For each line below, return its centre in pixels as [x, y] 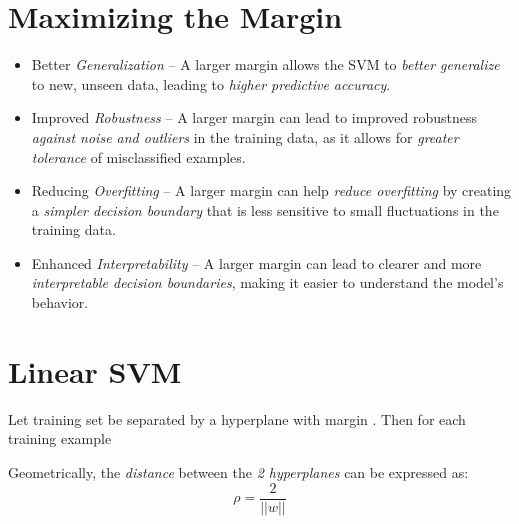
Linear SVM [95, 370]
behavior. [60, 302]
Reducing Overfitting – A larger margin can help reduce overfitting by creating [271, 190]
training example [60, 438]
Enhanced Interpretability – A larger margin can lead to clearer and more [256, 262]
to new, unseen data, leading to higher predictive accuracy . [211, 83]
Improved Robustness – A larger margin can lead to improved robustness [254, 117]
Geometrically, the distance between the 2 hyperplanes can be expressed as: [238, 471]
